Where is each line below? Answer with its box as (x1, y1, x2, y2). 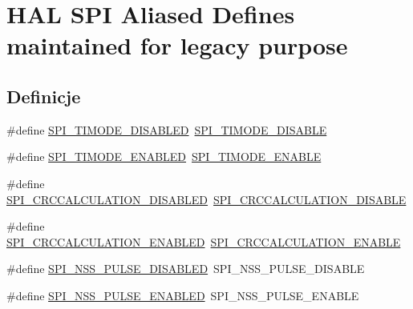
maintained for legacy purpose (6, 29, 348, 62)
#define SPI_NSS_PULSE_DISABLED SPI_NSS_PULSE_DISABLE (6, 260, 365, 277)
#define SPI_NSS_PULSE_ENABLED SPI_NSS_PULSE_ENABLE (6, 287, 359, 303)
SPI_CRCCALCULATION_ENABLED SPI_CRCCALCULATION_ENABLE (6, 233, 401, 250)
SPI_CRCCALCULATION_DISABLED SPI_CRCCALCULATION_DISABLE (6, 191, 407, 207)
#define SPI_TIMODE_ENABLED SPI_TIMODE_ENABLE (6, 148, 322, 165)
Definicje (6, 83, 81, 108)
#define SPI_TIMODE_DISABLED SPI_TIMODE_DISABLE (6, 121, 327, 138)
